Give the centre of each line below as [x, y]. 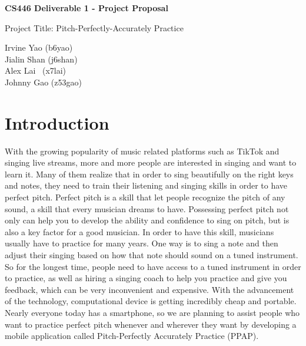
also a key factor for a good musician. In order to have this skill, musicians [139, 231]
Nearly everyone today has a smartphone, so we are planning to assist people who [152, 312]
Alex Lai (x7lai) [36, 70]
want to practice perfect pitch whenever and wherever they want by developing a [151, 324]
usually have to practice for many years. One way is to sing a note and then [142, 243]
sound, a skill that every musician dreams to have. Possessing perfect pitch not [147, 208]
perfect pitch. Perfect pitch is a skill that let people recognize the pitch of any [145, 197]
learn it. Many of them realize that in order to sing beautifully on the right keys [149, 174]
